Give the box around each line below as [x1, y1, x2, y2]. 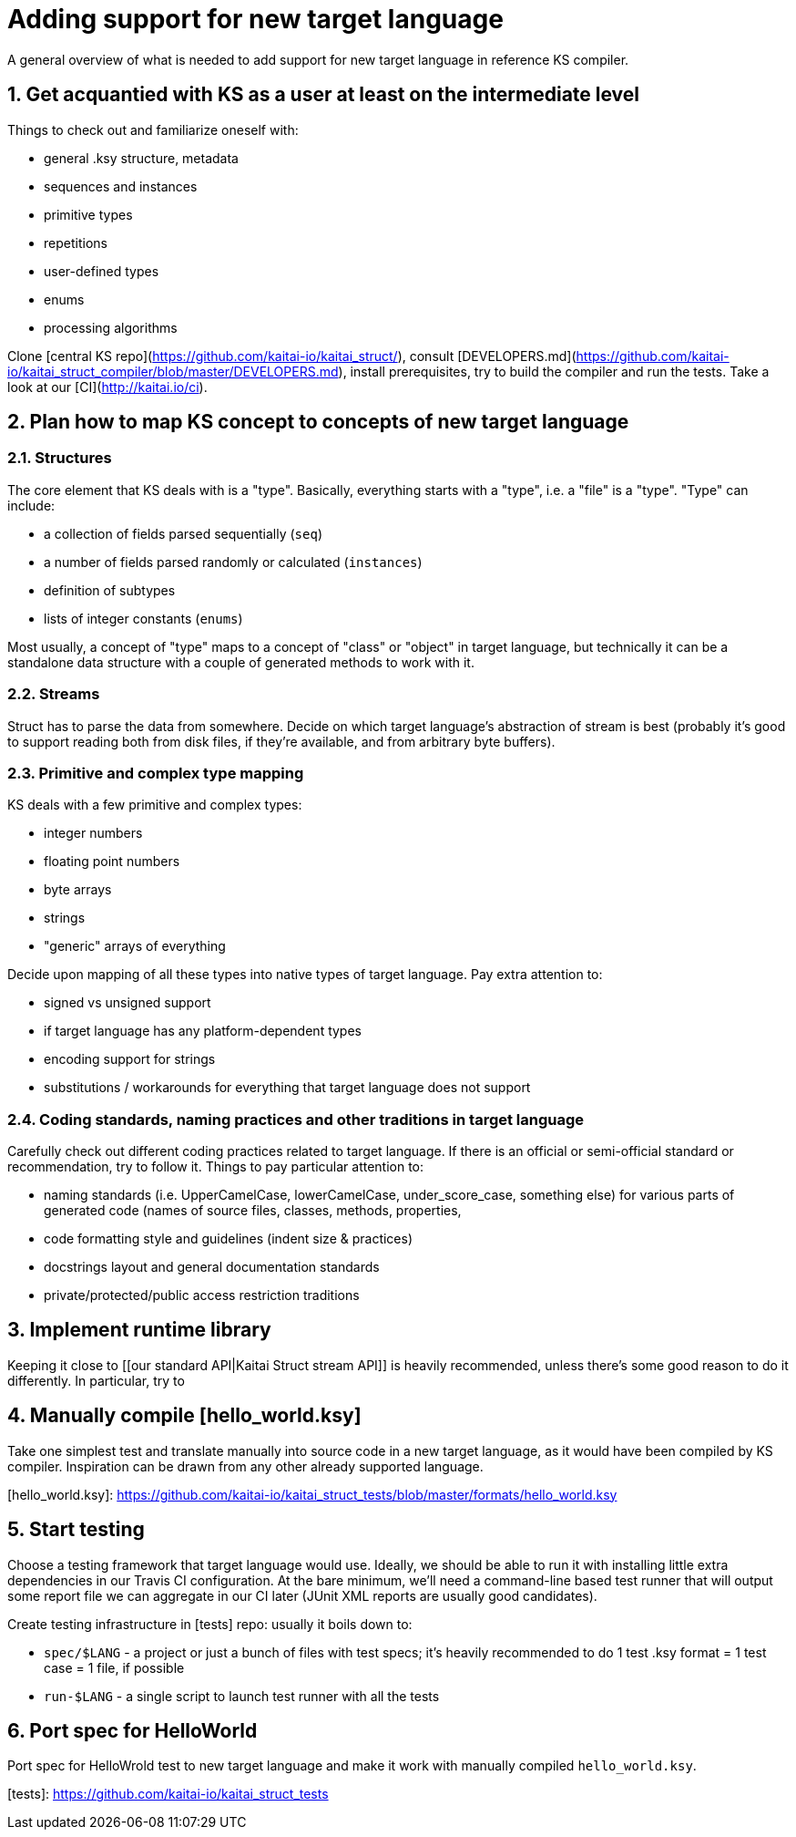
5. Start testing [7, 1518, 145, 1542]
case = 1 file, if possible [44, 1659, 185, 1676]
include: [7, 497, 56, 513]
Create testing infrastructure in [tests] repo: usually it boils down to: [7, 1615, 413, 1632]
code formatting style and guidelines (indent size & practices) [44, 1231, 413, 1247]
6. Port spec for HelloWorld [7, 1719, 258, 1743]
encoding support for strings [44, 1051, 216, 1068]
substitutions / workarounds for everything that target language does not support [44, 1079, 531, 1096]
